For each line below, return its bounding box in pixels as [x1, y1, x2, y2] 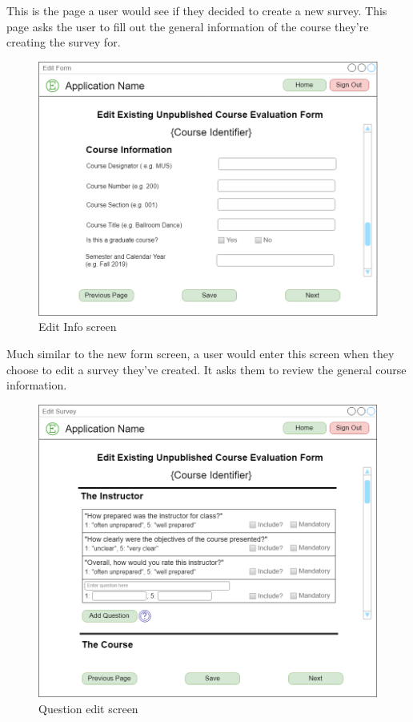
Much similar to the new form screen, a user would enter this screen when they [6, 345, 395, 361]
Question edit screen [38, 700, 138, 716]
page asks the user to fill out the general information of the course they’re [6, 18, 369, 34]
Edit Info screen [38, 318, 117, 335]
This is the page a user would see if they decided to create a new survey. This [6, 2, 387, 18]
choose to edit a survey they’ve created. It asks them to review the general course [6, 361, 407, 377]
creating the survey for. [6, 34, 121, 50]
